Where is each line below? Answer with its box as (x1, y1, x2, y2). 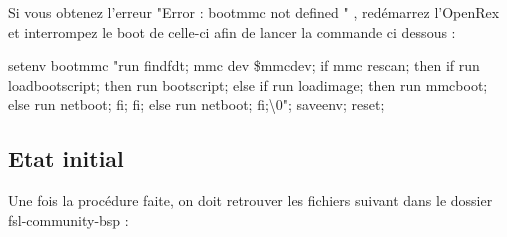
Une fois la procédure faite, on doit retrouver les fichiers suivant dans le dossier (8, 190, 493, 211)
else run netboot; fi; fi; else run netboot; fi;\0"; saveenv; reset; (8, 94, 385, 115)
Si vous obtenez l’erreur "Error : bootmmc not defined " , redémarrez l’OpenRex (8, 2, 500, 22)
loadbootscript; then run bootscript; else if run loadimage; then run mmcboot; (8, 74, 488, 95)
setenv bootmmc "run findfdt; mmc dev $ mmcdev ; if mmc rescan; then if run (8, 55, 480, 76)
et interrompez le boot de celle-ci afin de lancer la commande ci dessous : (8, 21, 456, 42)
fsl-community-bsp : (8, 209, 129, 230)
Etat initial (8, 143, 124, 174)
